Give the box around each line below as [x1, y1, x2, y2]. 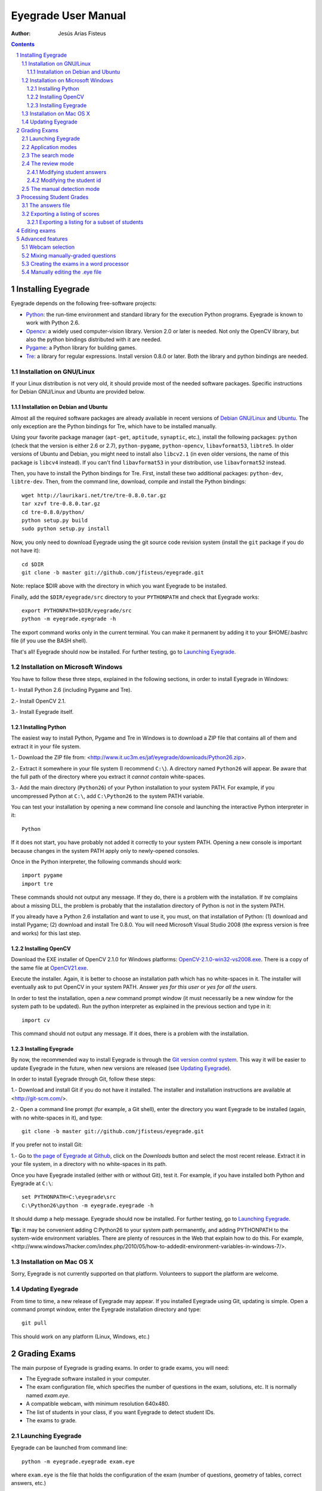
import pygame [21, 872, 63, 879]
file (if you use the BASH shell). [11, 637, 88, 644]
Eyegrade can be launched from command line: [11, 1444, 128, 1452]
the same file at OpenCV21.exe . [11, 964, 89, 972]
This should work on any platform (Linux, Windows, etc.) [11, 1333, 150, 1340]
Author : [11, 30, 31, 37]
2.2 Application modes [21, 143, 77, 150]
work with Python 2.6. [26, 319, 80, 326]
